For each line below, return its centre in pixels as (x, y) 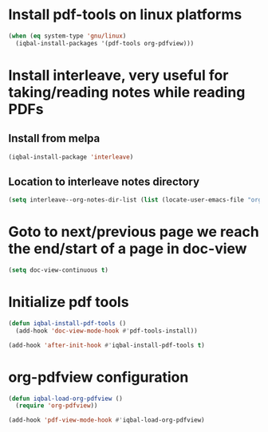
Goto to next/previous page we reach (134, 232)
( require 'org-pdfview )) (57, 406)
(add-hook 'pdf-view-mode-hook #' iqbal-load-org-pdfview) (106, 420)
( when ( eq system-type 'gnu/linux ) (67, 36)
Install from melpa (54, 138)
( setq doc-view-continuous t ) (59, 270)
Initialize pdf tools (69, 302)
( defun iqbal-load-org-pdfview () (66, 399)
